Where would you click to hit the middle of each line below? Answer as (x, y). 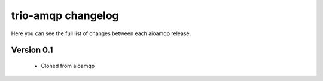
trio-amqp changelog (65, 15)
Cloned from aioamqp (68, 66)
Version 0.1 (32, 50)
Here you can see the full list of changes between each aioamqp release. (101, 33)
